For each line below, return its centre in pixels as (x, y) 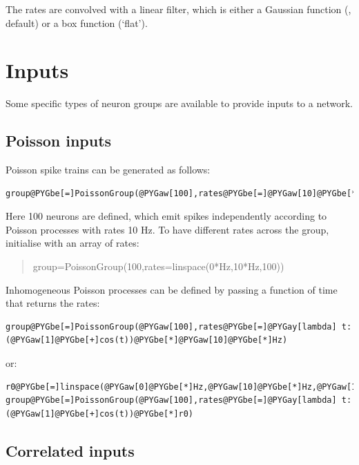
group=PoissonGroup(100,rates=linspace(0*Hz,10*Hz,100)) (158, 266)
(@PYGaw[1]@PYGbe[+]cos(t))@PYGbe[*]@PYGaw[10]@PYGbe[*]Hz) (147, 340)
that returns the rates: (53, 303)
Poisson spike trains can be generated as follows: (108, 170)
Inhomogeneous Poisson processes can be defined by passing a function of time (172, 289)
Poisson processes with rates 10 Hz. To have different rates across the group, (167, 229)
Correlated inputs (70, 450)
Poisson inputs (59, 141)
